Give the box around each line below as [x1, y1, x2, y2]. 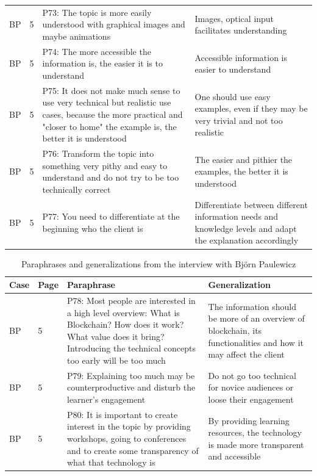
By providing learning [208, 414, 290, 427]
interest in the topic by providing [67, 420, 191, 433]
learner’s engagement [67, 392, 146, 405]
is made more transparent [208, 438, 304, 450]
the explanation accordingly [194, 234, 299, 247]
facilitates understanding [194, 24, 287, 37]
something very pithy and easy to [42, 159, 168, 171]
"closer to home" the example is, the [42, 120, 177, 132]
